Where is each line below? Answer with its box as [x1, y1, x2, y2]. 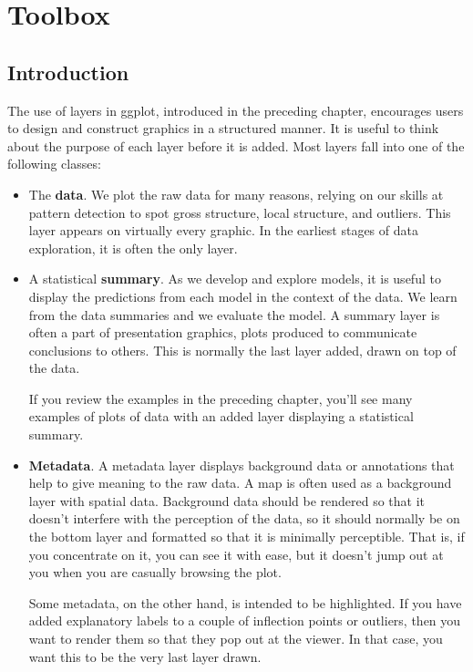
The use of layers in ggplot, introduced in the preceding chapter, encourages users [7, 100, 464, 119]
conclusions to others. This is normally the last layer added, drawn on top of [28, 340, 457, 359]
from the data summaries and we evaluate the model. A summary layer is [28, 305, 440, 324]
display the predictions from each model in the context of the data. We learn [28, 286, 458, 305]
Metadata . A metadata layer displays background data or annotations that [28, 455, 455, 474]
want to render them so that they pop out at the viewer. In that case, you [28, 629, 443, 648]
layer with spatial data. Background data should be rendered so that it [28, 491, 426, 510]
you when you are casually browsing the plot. [28, 563, 282, 582]
